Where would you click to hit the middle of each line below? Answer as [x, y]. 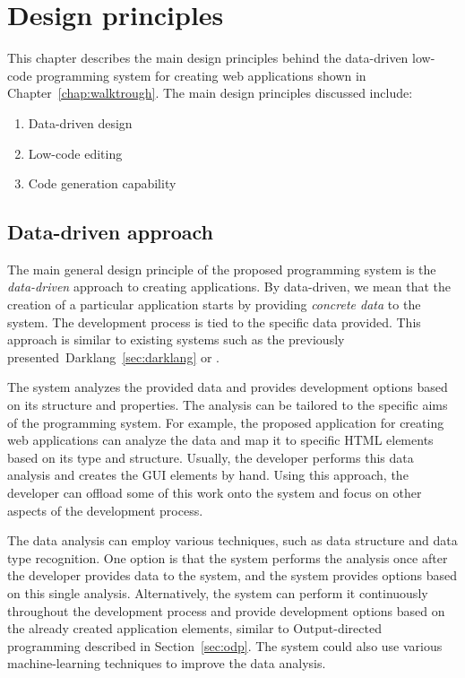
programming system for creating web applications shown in [201, 75]
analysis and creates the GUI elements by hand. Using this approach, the [208, 475]
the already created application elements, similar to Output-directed [194, 628]
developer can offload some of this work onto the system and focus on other [215, 493]
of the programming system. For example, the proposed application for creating [226, 422]
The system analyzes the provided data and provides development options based [228, 387]
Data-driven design [80, 122]
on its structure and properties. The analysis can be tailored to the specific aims [228, 405]
